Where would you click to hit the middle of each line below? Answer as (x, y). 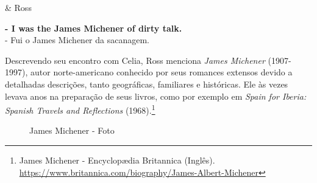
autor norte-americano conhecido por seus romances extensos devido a (161, 72)
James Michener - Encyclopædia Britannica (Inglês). (117, 160)
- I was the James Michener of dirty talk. (94, 28)
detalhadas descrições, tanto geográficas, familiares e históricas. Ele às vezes (147, 84)
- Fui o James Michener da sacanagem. (77, 40)
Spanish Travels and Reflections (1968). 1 (80, 109)
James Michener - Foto (72, 130)
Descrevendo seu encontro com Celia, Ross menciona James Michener (135, 60)
